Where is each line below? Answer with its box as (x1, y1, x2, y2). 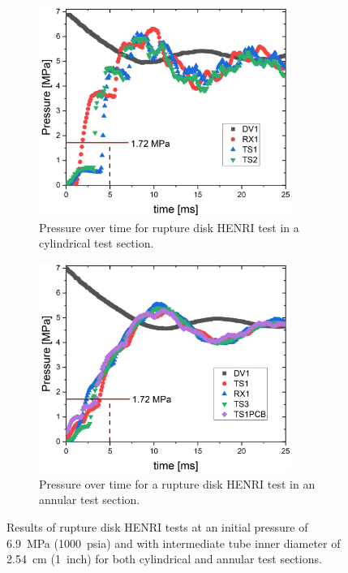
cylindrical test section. (39, 235, 154, 252)
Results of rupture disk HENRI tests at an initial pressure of (6, 518, 308, 535)
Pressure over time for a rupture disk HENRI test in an (39, 475, 316, 492)
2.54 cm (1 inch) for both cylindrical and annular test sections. (6, 550, 322, 567)
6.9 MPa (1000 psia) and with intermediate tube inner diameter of (6, 534, 341, 551)
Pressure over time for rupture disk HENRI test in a (39, 218, 299, 235)
